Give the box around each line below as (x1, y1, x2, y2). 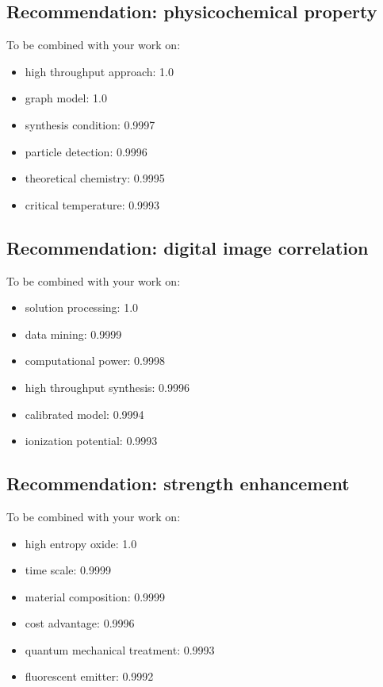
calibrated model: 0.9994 (25, 405, 144, 422)
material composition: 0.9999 (25, 588, 166, 604)
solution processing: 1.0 (25, 299, 139, 316)
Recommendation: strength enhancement (6, 471, 350, 496)
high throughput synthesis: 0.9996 (25, 378, 190, 395)
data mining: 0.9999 (25, 325, 122, 342)
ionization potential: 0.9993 (25, 432, 158, 449)
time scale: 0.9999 (25, 562, 111, 578)
